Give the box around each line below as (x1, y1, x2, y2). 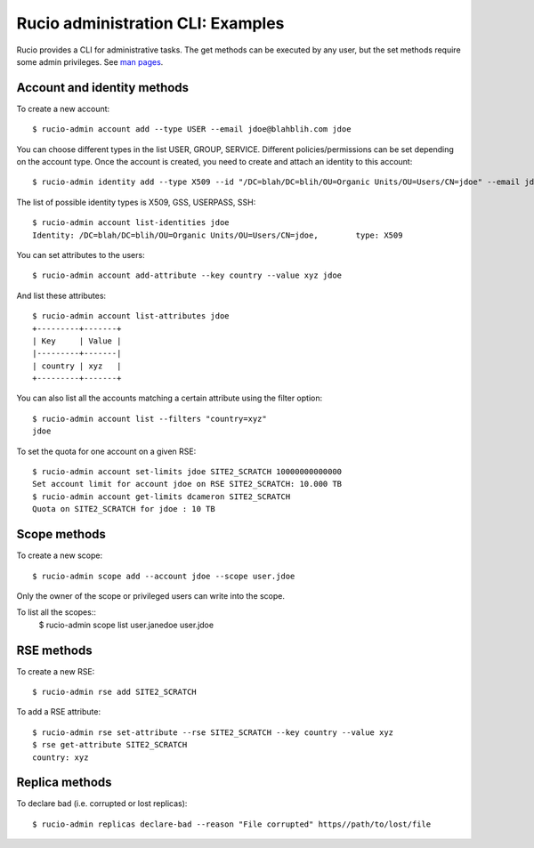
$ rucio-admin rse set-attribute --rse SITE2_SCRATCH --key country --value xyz (32, 727, 394, 738)
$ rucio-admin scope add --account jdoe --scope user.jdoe (32, 570, 295, 581)
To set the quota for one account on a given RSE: (16, 446, 197, 456)
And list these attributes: (16, 290, 107, 301)
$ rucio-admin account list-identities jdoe (32, 218, 231, 228)
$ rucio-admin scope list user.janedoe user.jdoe (38, 619, 214, 630)
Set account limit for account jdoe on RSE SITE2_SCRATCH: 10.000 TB (32, 479, 343, 489)
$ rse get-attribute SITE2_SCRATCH (32, 739, 188, 750)
